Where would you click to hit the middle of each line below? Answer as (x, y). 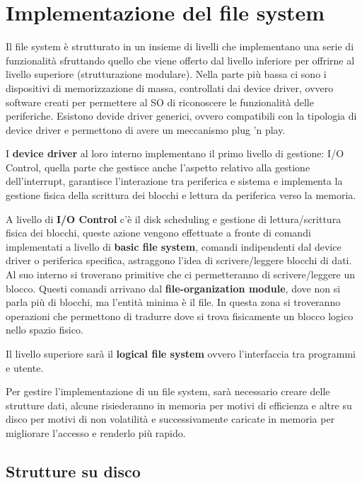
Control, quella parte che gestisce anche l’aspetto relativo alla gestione (158, 167)
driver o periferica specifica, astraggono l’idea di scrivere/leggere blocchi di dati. (179, 260)
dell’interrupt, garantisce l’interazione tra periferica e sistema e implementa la (174, 181)
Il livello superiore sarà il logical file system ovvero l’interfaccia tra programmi (181, 353)
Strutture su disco (73, 471)
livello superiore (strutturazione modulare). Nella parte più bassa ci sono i (166, 74)
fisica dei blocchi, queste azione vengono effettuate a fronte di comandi (158, 233)
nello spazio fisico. (45, 330)
